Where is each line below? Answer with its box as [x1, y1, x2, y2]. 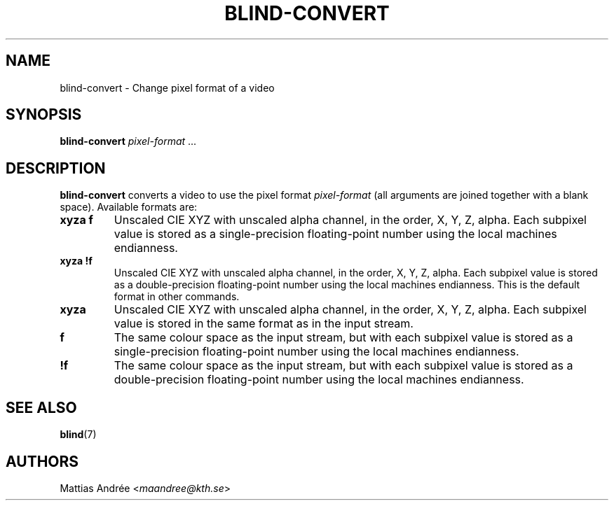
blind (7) [60, 428, 97, 441]
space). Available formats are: [60, 201, 198, 213]
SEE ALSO [6, 398, 77, 416]
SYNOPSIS [6, 106, 82, 124]
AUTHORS [6, 452, 79, 470]
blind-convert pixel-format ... [60, 135, 197, 148]
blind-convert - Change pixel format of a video [60, 81, 275, 94]
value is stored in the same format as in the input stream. [114, 316, 414, 331]
